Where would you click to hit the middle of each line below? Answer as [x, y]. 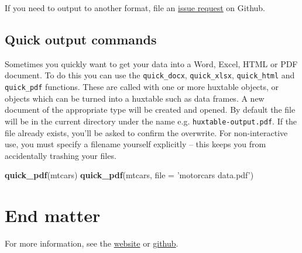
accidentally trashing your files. [61, 155]
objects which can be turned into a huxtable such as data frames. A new [135, 98]
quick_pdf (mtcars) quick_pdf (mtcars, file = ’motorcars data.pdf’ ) [129, 175]
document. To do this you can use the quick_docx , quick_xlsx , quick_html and [150, 75]
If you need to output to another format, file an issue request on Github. [135, 8]
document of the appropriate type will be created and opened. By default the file [150, 110]
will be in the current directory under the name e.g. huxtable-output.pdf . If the [151, 121]
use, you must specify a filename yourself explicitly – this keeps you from [135, 144]
